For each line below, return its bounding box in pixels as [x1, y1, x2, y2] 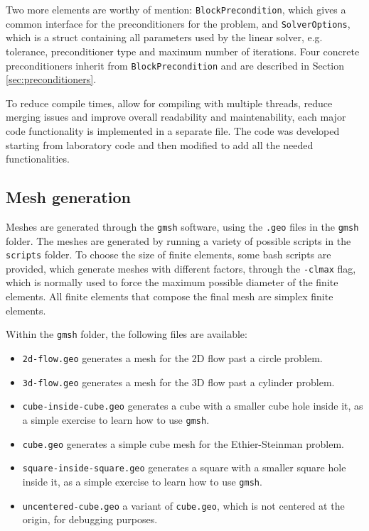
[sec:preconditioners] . [6, 72, 97, 87]
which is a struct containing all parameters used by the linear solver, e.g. [6, 30, 323, 45]
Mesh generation [6, 186, 131, 208]
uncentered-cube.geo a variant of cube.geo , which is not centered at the [22, 498, 345, 513]
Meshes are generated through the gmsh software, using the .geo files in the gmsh [6, 219, 359, 234]
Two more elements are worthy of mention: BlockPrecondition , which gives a [6, 2, 346, 16]
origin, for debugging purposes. [22, 512, 158, 527]
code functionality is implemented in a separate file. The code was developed [6, 123, 340, 138]
